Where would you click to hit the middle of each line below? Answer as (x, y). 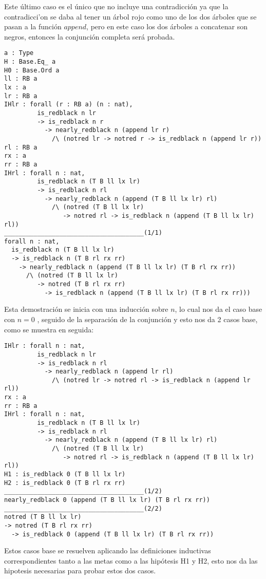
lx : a (15, 87)
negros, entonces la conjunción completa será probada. (90, 36)
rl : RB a (21, 147)
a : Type (19, 53)
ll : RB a (21, 79)
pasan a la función (33, 26)
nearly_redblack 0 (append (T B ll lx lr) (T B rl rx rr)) (107, 500)
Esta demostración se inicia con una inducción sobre (86, 309)
